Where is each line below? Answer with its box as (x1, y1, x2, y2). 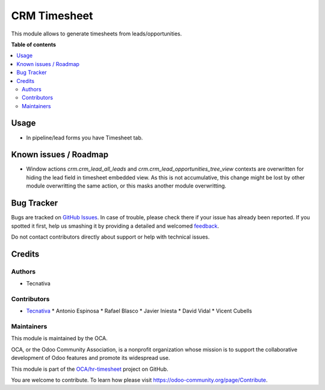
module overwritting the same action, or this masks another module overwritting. (26, 182, 227, 189)
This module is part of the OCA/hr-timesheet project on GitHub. (11, 365, 169, 373)
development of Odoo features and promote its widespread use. (11, 355, 170, 362)
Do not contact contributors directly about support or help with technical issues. (11, 233, 210, 240)
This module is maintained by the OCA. (11, 335, 108, 342)
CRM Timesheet (11, 9, 93, 22)
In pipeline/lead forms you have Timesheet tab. (26, 134, 143, 141)
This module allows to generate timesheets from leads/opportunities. (11, 30, 182, 37)
